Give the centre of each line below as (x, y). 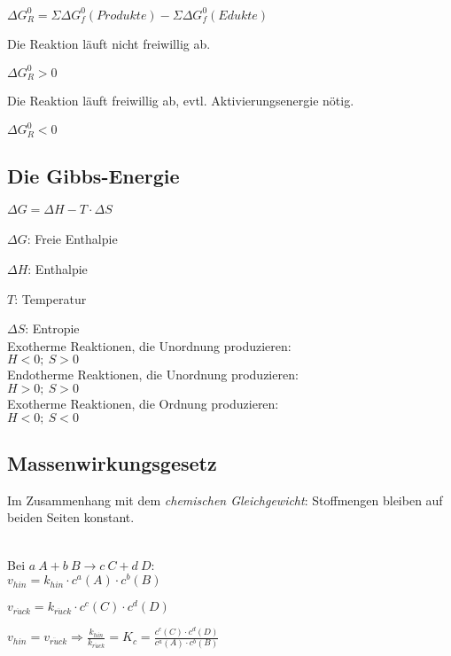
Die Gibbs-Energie (93, 175)
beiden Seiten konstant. (71, 517)
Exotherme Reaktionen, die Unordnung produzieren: (149, 345)
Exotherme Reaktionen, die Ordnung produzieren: (143, 403)
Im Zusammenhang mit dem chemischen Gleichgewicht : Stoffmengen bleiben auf (225, 500)
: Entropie (52, 328)
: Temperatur (51, 298)
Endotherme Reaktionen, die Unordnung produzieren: (153, 375)
